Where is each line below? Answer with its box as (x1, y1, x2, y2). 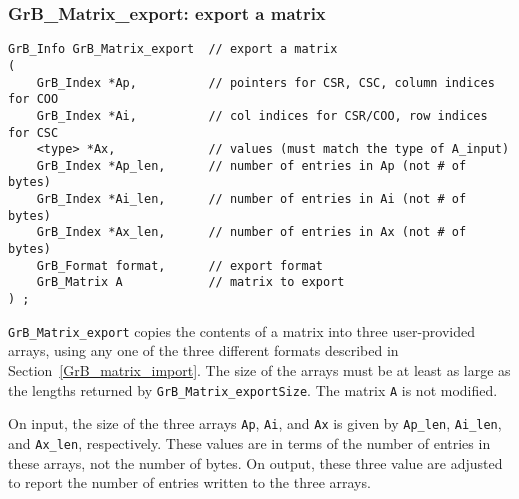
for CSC (8, 125, 59, 140)
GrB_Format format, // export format (36, 258, 323, 273)
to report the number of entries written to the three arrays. (8, 472, 371, 493)
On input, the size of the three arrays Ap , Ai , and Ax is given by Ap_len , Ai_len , (8, 413, 502, 434)
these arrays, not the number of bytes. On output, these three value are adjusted (8, 452, 503, 473)
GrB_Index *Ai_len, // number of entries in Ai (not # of (36, 192, 467, 207)
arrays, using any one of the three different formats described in (8, 340, 399, 361)
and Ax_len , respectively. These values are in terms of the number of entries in (8, 432, 491, 453)
